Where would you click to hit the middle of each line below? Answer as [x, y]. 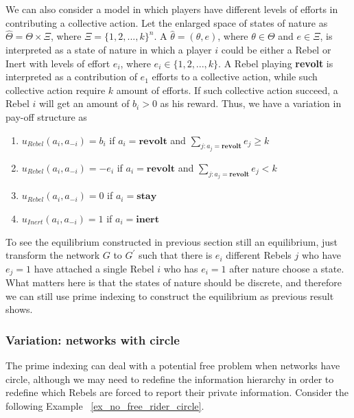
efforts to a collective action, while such [235, 77]
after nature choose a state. [287, 268]
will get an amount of [84, 103]
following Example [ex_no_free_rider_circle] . [105, 406]
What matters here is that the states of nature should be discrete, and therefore [174, 282]
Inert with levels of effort [58, 63]
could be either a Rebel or [276, 49]
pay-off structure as [46, 116]
